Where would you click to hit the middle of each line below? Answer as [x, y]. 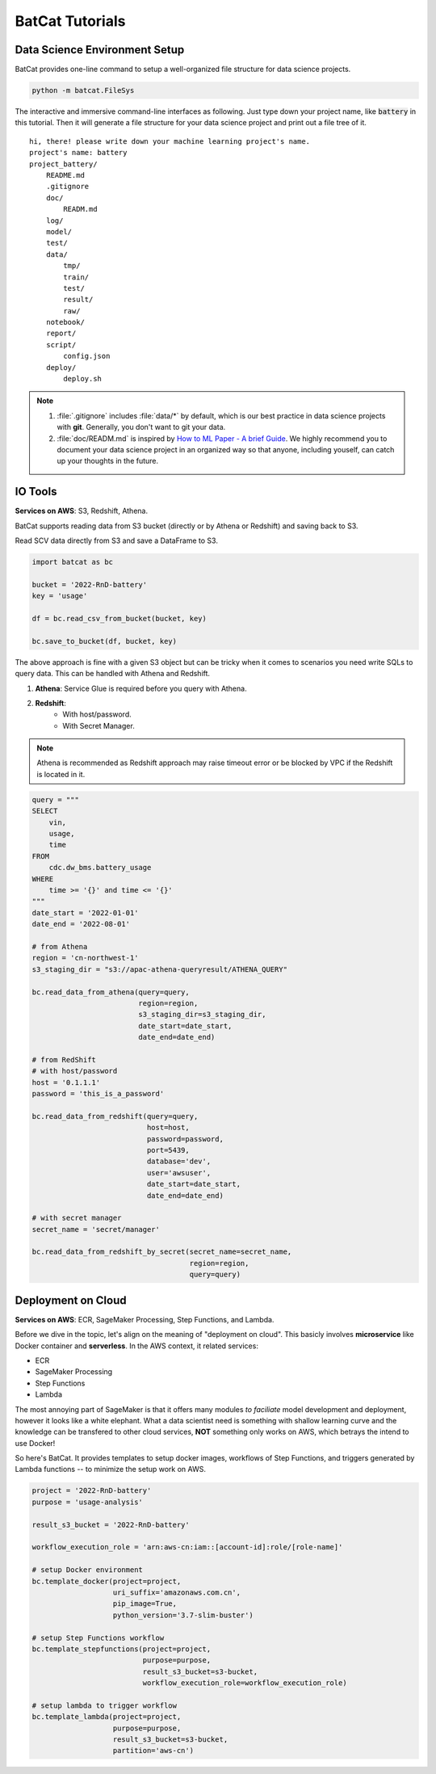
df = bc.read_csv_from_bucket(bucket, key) [119, 618]
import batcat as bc [72, 562]
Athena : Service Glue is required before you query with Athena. [141, 688]
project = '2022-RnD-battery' [92, 1491]
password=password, [185, 1139]
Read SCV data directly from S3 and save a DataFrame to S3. [116, 540]
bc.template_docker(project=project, [107, 1581]
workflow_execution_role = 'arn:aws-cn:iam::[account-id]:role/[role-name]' [187, 1547]
